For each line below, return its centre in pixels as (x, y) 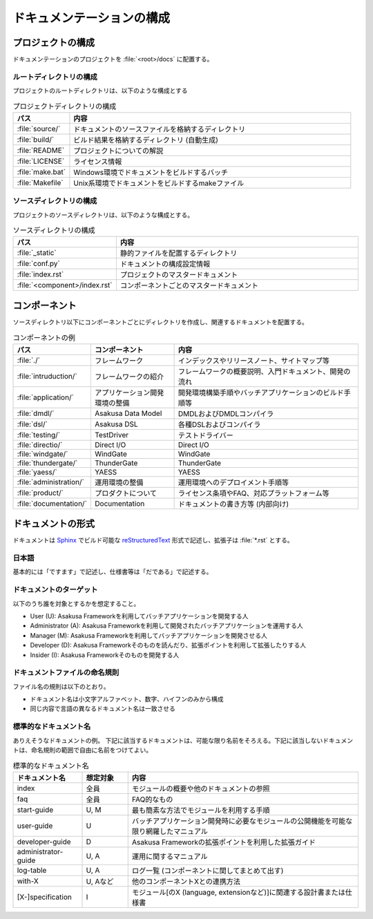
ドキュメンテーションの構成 (92, 18)
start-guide (35, 810)
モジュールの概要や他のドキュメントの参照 (201, 788)
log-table (32, 870)
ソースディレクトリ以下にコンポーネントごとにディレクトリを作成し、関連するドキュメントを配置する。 (161, 322)
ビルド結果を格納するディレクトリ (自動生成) (146, 140)
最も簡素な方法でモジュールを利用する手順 (201, 810)
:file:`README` (41, 150)
